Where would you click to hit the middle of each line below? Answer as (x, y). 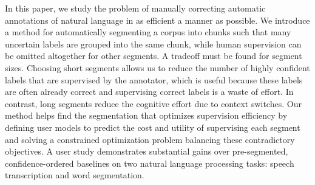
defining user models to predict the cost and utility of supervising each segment (153, 127)
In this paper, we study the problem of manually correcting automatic (135, 8)
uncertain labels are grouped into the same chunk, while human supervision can (153, 44)
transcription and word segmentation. (75, 175)
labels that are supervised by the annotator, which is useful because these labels (154, 79)
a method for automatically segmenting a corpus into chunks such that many (148, 32)
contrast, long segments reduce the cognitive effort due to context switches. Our (153, 103)
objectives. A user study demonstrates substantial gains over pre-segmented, (147, 151)
